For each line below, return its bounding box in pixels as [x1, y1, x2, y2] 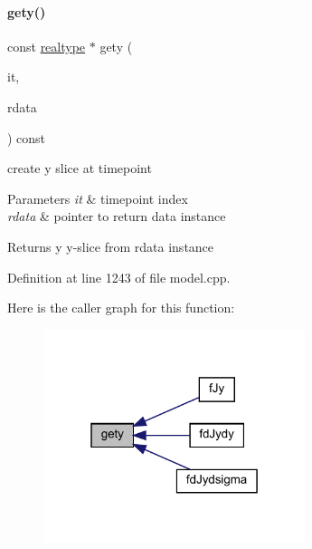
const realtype [7, 36, 86, 55]
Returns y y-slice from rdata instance [7, 236, 214, 255]
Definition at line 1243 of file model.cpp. [7, 267, 231, 286]
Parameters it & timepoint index [7, 188, 188, 207]
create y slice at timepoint [7, 159, 152, 178]
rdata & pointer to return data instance [7, 207, 226, 226]
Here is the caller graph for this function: [7, 298, 235, 317]
